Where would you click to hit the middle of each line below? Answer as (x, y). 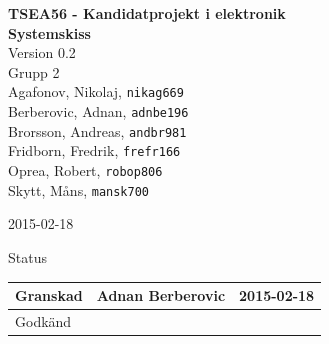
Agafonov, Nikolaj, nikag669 (96, 91)
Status (27, 256)
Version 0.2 (42, 52)
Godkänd (43, 320)
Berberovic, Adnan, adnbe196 (98, 111)
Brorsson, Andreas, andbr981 (97, 130)
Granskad (49, 295)
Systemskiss (49, 32)
